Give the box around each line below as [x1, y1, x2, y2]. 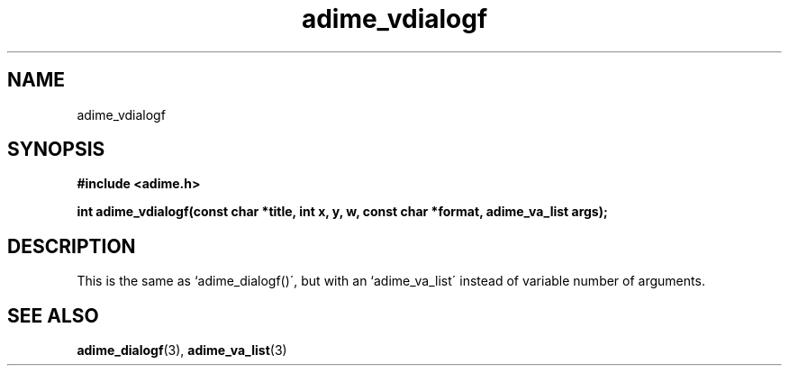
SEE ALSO [7, 304, 99, 327]
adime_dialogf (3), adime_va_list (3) [77, 342, 287, 359]
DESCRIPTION [7, 234, 136, 258]
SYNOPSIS [7, 138, 105, 161]
